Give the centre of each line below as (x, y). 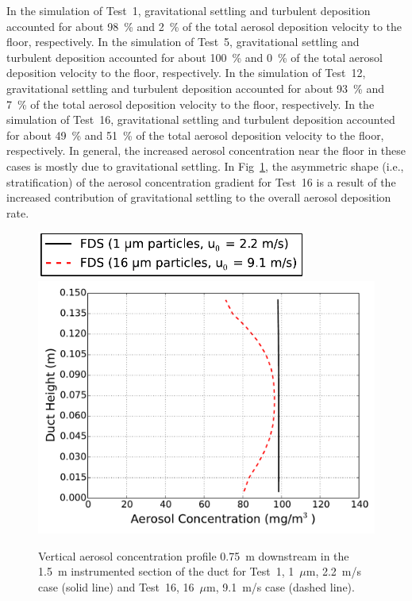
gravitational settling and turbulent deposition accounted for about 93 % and (195, 88)
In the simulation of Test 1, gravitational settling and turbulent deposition (189, 10)
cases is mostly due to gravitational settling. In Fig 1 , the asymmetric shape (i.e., (205, 166)
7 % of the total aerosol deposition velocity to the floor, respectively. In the (191, 104)
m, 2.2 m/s (334, 571)
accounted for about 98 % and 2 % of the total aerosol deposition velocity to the (204, 26)
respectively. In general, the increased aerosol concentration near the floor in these (206, 150)
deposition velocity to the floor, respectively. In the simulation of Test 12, (186, 73)
